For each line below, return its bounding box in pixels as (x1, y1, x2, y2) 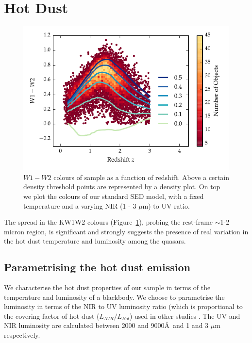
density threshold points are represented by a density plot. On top (23, 181, 220, 192)
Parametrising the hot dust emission (4, 260, 191, 275)
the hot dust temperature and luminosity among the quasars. (4, 236, 186, 246)
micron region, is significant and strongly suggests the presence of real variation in (4, 226, 249, 236)
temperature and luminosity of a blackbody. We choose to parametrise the (4, 292, 225, 302)
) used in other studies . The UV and (129, 310, 240, 321)
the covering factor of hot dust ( (4, 310, 100, 321)
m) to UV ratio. (142, 200, 190, 211)
